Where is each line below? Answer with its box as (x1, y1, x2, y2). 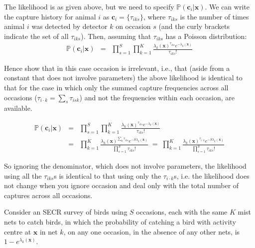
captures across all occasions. (4, 190, 93, 200)
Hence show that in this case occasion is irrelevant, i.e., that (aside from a (4, 62, 230, 73)
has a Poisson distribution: (165, 30, 247, 41)
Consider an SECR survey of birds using (4, 207, 127, 217)
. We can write (205, 1, 250, 11)
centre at (4, 226, 31, 237)
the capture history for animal (4, 11, 96, 21)
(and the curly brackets (158, 21, 230, 31)
